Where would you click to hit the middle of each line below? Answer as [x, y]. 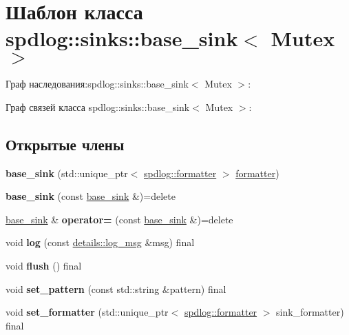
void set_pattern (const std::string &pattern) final [116, 288]
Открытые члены [65, 144]
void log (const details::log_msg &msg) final [100, 242]
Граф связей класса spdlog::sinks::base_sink [98, 106]
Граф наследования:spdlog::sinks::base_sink [97, 84]
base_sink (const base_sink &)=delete [91, 196]
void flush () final [44, 266]
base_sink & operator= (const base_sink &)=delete [119, 219]
